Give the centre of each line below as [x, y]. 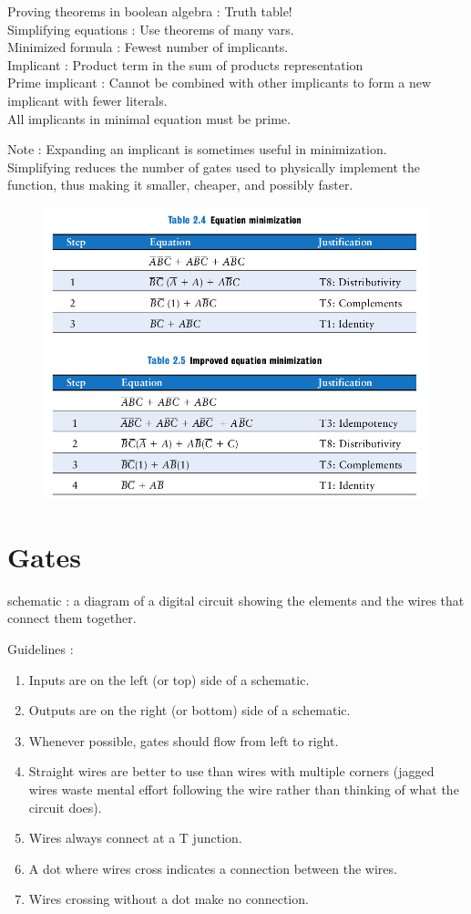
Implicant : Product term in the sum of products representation [185, 64]
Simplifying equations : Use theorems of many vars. [151, 29]
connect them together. [72, 618]
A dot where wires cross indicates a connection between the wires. [213, 868]
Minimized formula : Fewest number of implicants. [148, 47]
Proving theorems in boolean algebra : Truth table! [150, 11]
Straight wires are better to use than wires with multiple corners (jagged [231, 771]
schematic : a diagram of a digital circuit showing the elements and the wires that [236, 600]
